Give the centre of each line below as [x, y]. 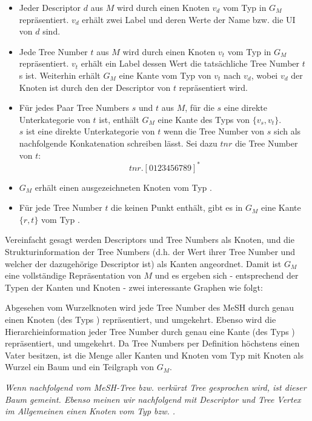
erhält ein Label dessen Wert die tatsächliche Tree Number [190, 63]
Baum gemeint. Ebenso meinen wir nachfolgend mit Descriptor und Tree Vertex [153, 399]
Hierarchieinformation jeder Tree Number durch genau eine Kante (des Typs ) [150, 331]
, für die [200, 108]
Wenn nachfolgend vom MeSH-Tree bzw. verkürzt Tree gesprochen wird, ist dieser [156, 387]
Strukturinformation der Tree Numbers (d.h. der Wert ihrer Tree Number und [150, 251]
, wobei [264, 75]
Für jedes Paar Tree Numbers [74, 108]
